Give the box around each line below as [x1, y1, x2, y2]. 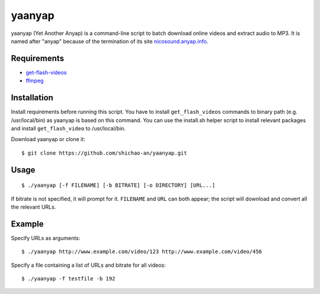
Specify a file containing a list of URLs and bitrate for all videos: [11, 261, 166, 269]
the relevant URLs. [11, 203, 56, 210]
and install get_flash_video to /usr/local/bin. [11, 124, 126, 132]
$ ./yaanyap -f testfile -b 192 [21, 275, 116, 282]
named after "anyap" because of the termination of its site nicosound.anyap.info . [11, 37, 209, 44]
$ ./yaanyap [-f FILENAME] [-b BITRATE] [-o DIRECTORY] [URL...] [21, 182, 216, 189]
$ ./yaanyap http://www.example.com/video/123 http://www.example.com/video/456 [21, 248, 263, 255]
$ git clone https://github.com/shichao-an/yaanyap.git [21, 149, 187, 156]
